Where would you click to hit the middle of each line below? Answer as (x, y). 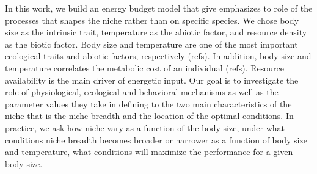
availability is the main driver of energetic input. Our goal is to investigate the (152, 80)
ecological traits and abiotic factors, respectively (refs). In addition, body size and (158, 56)
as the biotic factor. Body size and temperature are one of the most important (151, 44)
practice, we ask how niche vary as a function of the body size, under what (145, 127)
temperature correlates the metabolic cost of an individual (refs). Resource (144, 67)
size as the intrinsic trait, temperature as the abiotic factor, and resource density (156, 32)
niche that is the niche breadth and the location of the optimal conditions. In (149, 116)
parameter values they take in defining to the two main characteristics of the (148, 103)
